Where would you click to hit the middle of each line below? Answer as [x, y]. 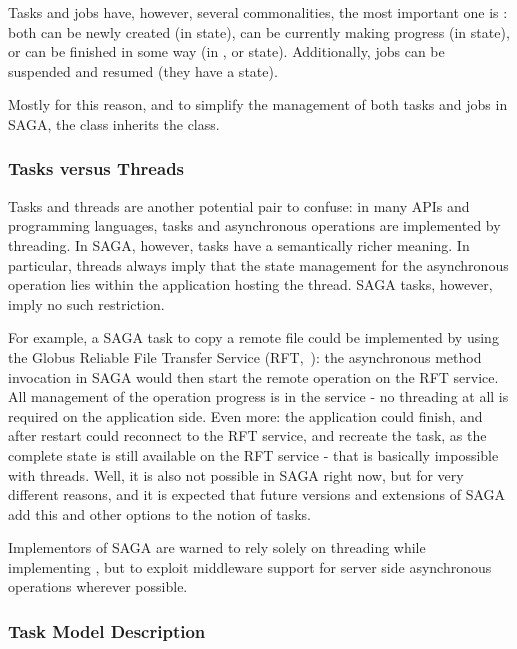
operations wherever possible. [98, 586]
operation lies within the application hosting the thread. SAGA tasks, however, [250, 284]
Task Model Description [107, 630]
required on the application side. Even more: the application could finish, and [245, 415]
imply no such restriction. [86, 303]
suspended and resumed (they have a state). [143, 70]
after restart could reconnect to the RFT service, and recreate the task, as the [247, 435]
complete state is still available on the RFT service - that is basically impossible [253, 454]
